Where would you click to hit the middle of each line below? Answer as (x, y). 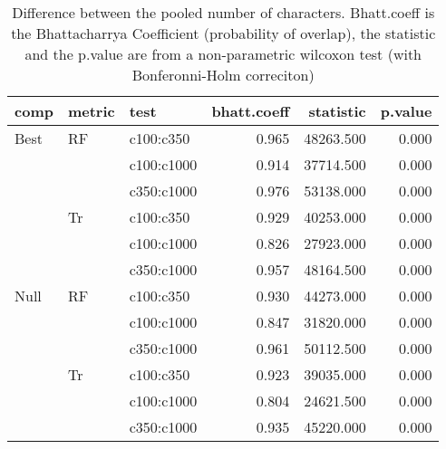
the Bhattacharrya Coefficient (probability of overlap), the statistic (223, 33)
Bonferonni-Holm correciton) (223, 75)
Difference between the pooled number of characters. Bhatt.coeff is (223, 12)
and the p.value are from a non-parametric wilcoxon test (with (223, 54)
